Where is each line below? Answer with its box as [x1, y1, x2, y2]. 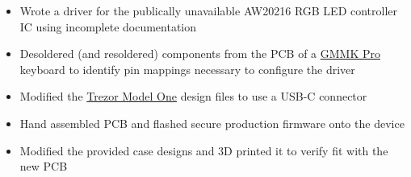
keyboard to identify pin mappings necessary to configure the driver [19, 60, 355, 77]
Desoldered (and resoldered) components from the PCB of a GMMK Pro [19, 45, 380, 62]
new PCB [19, 158, 68, 175]
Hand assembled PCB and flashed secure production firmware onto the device [19, 114, 405, 131]
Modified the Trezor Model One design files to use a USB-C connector [19, 88, 367, 105]
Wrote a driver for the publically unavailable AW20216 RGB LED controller [19, 2, 398, 19]
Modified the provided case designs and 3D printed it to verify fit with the [19, 142, 388, 158]
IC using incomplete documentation [19, 18, 197, 35]
